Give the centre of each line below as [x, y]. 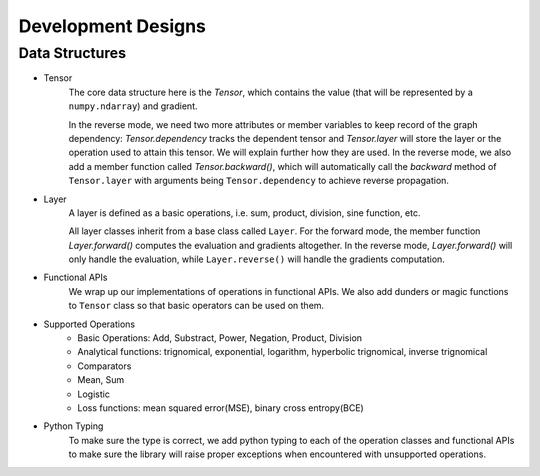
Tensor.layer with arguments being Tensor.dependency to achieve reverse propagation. [259, 181]
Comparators [104, 366]
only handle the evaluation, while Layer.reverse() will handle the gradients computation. [256, 259]
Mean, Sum [101, 380]
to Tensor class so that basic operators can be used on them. [196, 306]
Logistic [93, 394]
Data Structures [72, 53]
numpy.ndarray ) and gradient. [133, 106]
